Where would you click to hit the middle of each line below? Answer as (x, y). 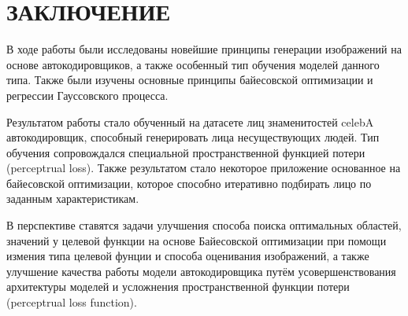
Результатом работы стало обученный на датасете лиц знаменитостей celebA (190, 121)
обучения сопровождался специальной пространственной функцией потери (186, 152)
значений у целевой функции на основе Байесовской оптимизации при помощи (197, 240)
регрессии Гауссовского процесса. (87, 95)
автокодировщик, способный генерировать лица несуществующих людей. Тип (193, 137)
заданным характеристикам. (73, 198)
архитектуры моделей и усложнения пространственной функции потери (178, 287)
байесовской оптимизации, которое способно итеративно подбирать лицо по (189, 183)
